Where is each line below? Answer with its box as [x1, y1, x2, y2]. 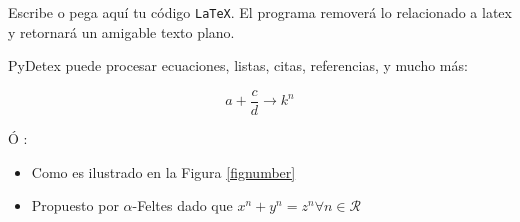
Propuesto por [31, 195, 119, 216]
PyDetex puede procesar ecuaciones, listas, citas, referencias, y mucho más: [8, 55, 468, 76]
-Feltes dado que [132, 195, 233, 216]
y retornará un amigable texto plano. [8, 21, 235, 42]
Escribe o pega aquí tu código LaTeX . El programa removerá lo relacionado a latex [8, 2, 512, 22]
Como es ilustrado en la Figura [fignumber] [31, 161, 296, 182]
